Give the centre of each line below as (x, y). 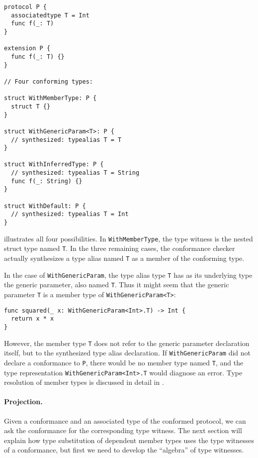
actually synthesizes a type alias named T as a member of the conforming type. (124, 258)
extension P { (27, 49)
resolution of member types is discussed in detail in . (84, 382)
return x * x (33, 319)
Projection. (23, 401)
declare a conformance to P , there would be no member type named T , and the (124, 362)
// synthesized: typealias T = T (66, 140)
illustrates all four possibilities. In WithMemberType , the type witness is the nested (129, 238)
